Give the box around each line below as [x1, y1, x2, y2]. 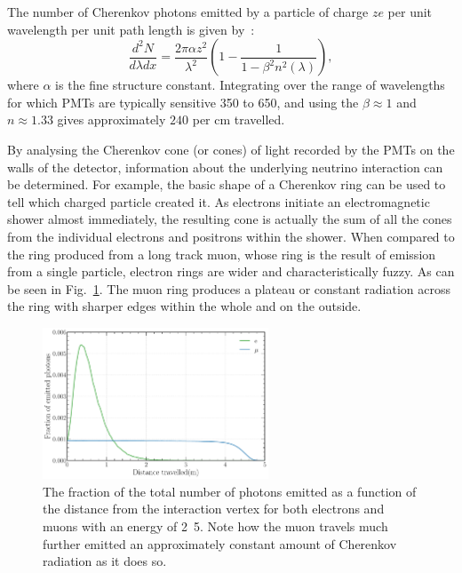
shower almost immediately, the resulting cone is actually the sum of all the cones [7, 210, 452, 228]
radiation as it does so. [43, 552, 167, 570]
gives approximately [57, 110, 166, 129]
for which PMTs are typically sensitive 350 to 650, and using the [7, 92, 359, 111]
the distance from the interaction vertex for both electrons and [43, 499, 385, 518]
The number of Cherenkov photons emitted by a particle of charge [7, 3, 369, 20]
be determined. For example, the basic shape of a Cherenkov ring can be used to [7, 175, 446, 194]
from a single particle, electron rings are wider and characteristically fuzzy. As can [7, 262, 455, 281]
